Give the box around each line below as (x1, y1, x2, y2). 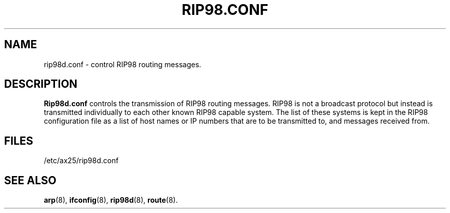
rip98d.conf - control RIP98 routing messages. (44, 60, 201, 69)
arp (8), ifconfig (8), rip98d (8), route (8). (44, 196, 178, 205)
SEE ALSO (4, 173, 57, 187)
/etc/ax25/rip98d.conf (44, 156, 119, 165)
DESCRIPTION (4, 78, 78, 91)
